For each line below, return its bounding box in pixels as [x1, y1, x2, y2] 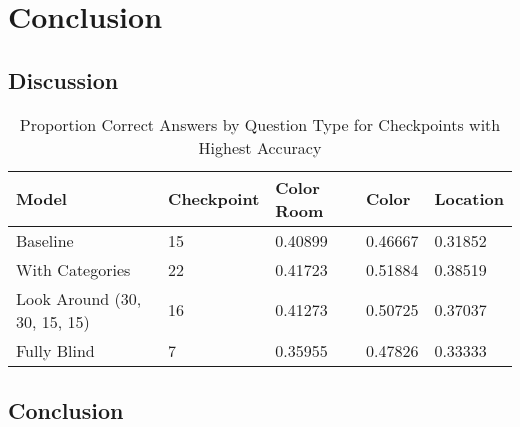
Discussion [8, 64, 119, 95]
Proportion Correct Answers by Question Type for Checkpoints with [19, 112, 501, 136]
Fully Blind [16, 338, 95, 362]
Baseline [16, 228, 74, 252]
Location [434, 187, 504, 211]
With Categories [16, 257, 131, 281]
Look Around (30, [16, 286, 142, 310]
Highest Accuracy [198, 135, 322, 159]
